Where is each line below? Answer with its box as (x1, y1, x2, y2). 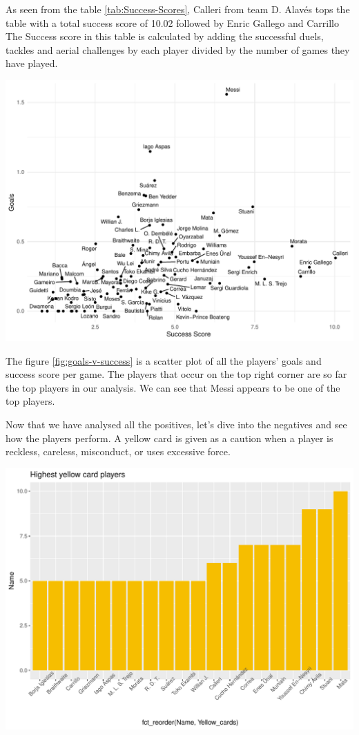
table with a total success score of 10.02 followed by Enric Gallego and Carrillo (6, 15, 339, 30)
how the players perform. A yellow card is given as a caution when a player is (6, 430, 333, 445)
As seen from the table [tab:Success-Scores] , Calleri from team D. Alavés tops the (6, 2, 350, 16)
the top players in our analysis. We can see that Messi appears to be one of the (6, 380, 340, 394)
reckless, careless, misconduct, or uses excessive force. (6, 444, 231, 459)
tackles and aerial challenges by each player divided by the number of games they (6, 42, 350, 57)
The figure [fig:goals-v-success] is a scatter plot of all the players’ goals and (6, 353, 322, 367)
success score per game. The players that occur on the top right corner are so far (6, 367, 347, 381)
